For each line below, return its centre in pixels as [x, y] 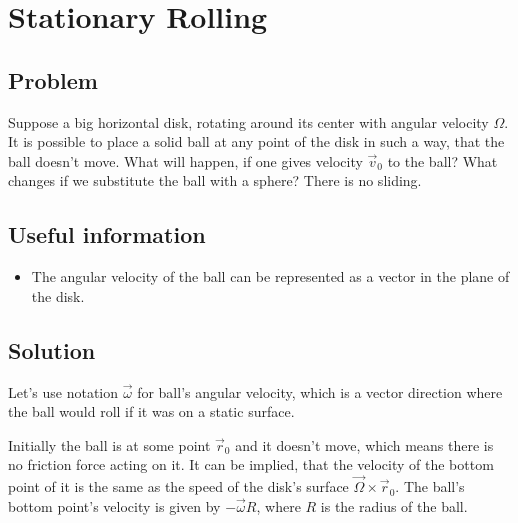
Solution [52, 349]
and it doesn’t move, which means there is [364, 444]
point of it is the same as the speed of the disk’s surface [178, 486]
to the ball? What [442, 160]
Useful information [107, 234]
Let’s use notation [63, 391]
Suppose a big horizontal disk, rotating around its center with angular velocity [248, 121]
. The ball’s [430, 486]
